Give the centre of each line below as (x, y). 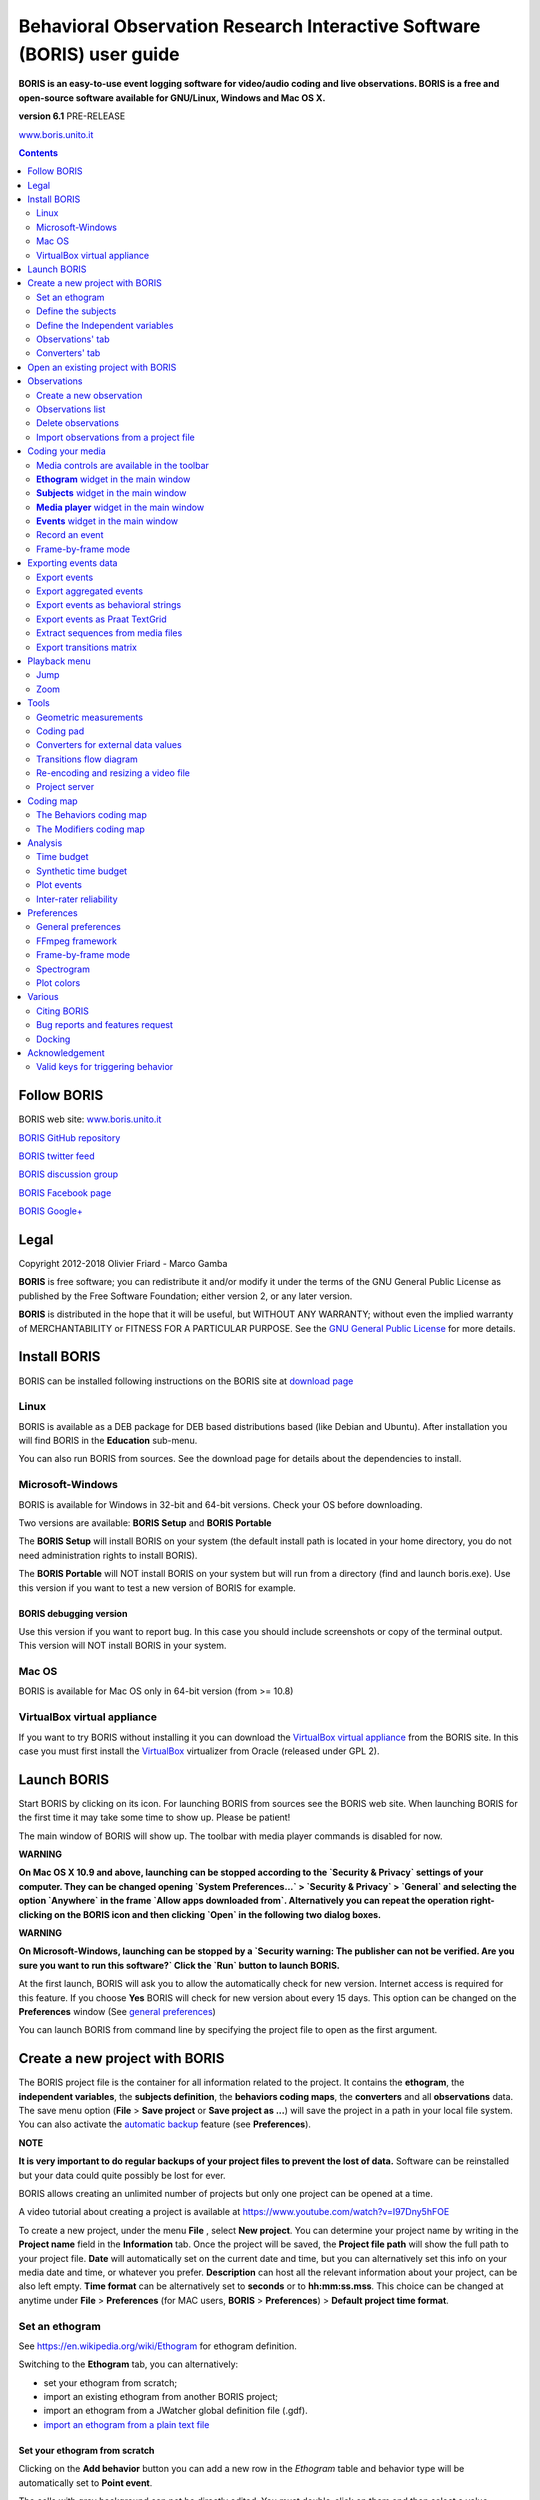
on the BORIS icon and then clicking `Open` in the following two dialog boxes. (217, 1914)
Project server (65, 787)
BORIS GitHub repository (69, 1137)
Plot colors (58, 982)
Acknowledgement (66, 1052)
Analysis (45, 843)
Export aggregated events (90, 591)
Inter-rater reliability (77, 899)
